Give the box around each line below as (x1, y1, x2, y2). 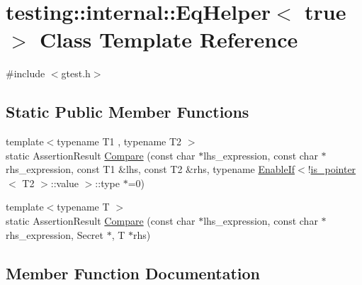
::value (50, 175, 79, 190)
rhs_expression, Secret (6, 227, 104, 242)
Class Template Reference (40, 25, 298, 54)
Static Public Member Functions (6, 101, 249, 123)
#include (6, 66, 45, 81)
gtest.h (61, 66, 91, 81)
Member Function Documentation (6, 262, 261, 284)
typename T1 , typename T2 (57, 134, 182, 149)
